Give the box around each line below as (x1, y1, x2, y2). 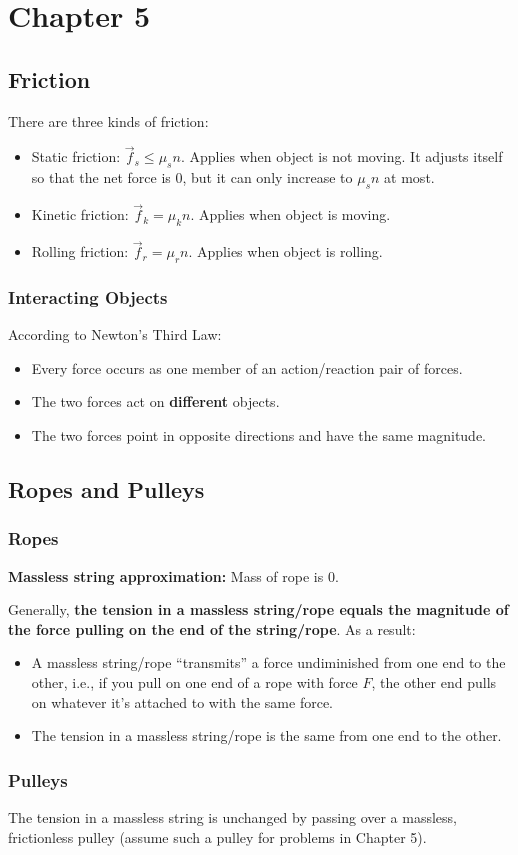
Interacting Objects (8, 284, 168, 309)
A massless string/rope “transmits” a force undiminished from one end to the (31, 652, 506, 673)
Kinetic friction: (31, 204, 129, 225)
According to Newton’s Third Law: (8, 324, 222, 345)
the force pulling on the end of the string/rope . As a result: (8, 618, 416, 639)
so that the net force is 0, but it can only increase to (31, 167, 353, 188)
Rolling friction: (31, 241, 129, 262)
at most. (384, 167, 435, 188)
